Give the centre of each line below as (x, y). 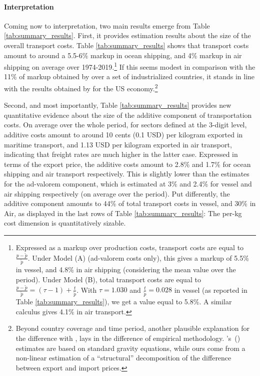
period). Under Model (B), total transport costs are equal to (108, 279)
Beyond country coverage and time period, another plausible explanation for (132, 328)
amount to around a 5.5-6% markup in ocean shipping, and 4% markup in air (123, 55)
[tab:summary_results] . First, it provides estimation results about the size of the (127, 35)
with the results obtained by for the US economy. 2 (81, 87)
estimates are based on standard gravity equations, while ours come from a (130, 348)
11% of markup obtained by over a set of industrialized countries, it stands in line (129, 76)
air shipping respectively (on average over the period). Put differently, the (117, 193)
